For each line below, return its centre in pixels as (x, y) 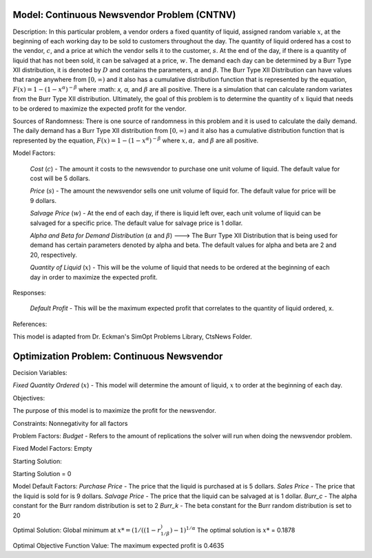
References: (30, 324)
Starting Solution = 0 (42, 474)
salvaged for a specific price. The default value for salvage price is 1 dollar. (136, 223)
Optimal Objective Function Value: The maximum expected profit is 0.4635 (118, 545)
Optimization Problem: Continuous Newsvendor (118, 356)
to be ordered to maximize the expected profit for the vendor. (100, 108)
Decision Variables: (40, 372)
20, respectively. (53, 255)
